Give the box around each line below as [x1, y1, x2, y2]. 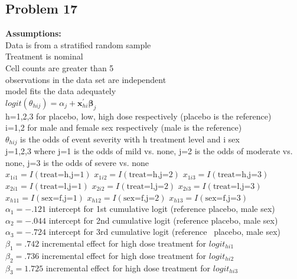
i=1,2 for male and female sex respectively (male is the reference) [5, 121, 242, 134]
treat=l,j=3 [213, 182, 255, 191]
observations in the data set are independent [5, 73, 167, 85]
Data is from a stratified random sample [5, 38, 151, 51]
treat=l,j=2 [126, 182, 168, 191]
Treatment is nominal [5, 50, 83, 62]
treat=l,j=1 [40, 182, 82, 191]
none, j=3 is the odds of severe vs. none [5, 156, 149, 168]
